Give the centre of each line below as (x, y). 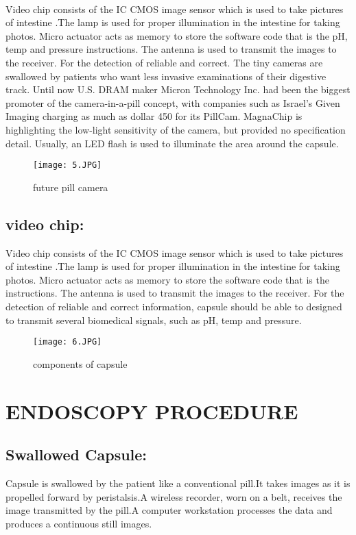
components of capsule (80, 363)
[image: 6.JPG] (68, 342)
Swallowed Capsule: (76, 455)
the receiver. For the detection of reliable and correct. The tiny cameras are (164, 62)
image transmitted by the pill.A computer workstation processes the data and (169, 510)
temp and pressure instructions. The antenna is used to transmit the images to (171, 49)
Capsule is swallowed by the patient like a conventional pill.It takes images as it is (178, 483)
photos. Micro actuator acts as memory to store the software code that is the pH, (177, 35)
